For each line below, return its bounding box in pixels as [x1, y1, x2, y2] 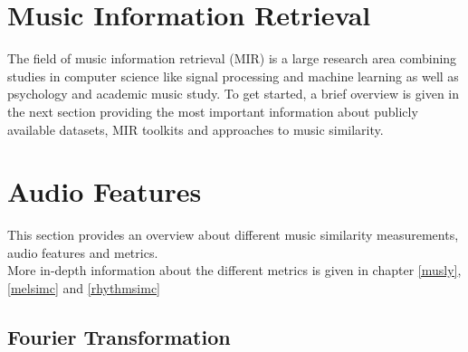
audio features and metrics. [7, 243, 158, 262]
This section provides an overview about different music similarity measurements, [7, 225, 459, 244]
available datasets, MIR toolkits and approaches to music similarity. [7, 119, 384, 138]
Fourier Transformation [7, 322, 231, 350]
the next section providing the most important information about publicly [7, 101, 418, 120]
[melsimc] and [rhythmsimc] [7, 279, 160, 297]
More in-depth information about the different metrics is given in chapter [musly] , [7, 261, 462, 280]
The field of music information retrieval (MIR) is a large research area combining [7, 49, 457, 68]
